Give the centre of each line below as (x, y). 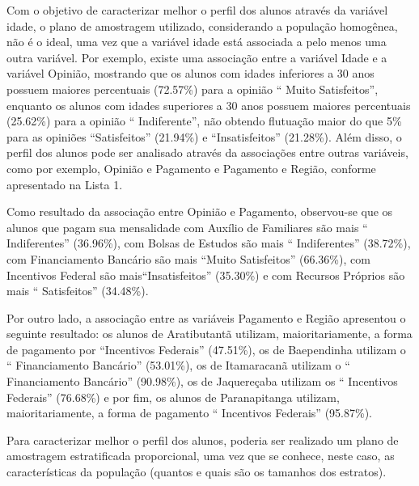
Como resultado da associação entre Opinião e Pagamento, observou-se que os (200, 211)
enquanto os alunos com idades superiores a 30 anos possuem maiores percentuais (209, 105)
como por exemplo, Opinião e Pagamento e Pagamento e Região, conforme (191, 168)
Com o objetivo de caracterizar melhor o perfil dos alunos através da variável (197, 10)
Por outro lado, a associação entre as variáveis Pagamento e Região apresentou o (206, 317)
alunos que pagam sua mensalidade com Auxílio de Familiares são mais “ (187, 227)
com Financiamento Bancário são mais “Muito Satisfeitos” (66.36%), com (188, 258)
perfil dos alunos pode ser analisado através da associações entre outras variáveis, (207, 152)
